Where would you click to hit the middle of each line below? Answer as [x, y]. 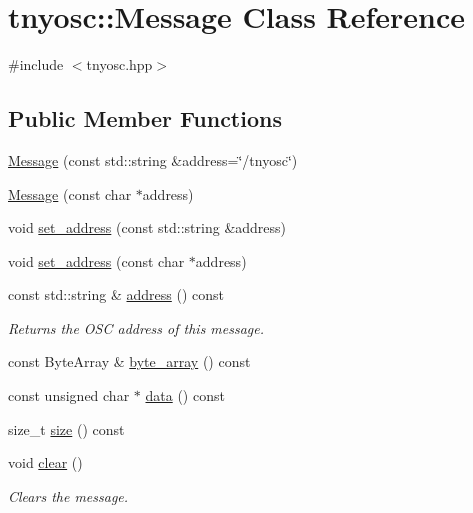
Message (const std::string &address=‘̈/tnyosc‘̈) [153, 159]
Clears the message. [68, 495]
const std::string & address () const [116, 294]
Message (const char [70, 193]
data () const [185, 395]
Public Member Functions [145, 118]
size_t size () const [66, 428]
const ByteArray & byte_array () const [129, 361]
